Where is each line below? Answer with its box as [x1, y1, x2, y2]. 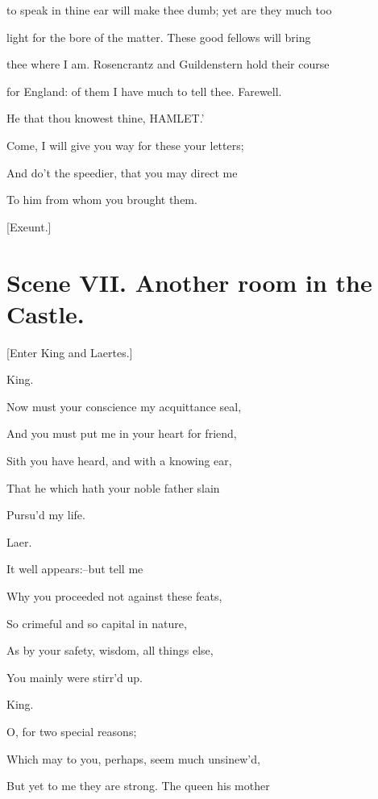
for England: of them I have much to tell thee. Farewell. [6, 82, 282, 99]
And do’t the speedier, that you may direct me [6, 164, 238, 181]
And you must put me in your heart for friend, [6, 425, 237, 442]
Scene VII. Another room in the [6, 265, 372, 298]
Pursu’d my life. [6, 506, 85, 523]
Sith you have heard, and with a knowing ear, [6, 452, 232, 469]
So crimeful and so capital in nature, [6, 614, 187, 631]
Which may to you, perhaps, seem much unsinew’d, [6, 750, 260, 767]
